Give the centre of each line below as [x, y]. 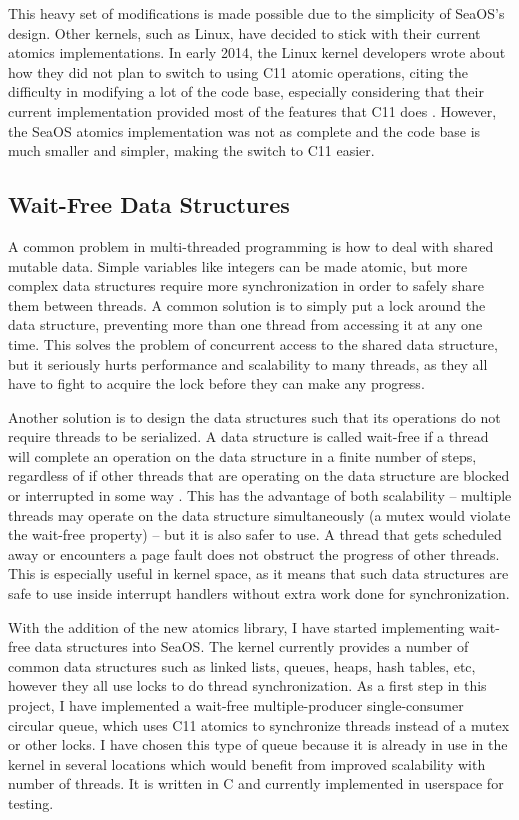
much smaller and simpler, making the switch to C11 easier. [191, 150]
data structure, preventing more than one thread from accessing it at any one [245, 324]
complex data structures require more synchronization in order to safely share [246, 285]
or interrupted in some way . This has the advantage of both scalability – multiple [260, 495]
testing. [31, 802]
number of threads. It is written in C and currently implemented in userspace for [256, 783]
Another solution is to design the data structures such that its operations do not [254, 416]
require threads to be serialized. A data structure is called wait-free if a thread [248, 436]
